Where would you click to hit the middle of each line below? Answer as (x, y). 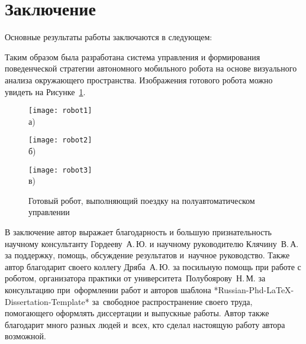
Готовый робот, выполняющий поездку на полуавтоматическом (142, 200)
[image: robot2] (60, 140)
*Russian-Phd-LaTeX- (254, 290)
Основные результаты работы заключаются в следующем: (109, 37)
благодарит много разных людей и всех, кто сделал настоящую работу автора (145, 324)
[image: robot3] (60, 170)
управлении (49, 212)
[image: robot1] (60, 111)
